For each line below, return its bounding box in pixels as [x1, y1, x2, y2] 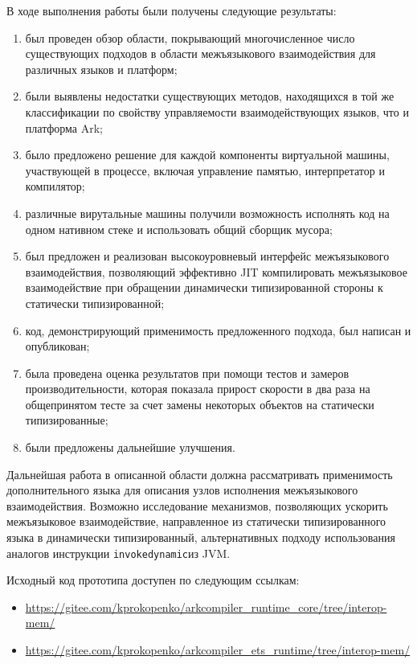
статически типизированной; [25, 294, 165, 311]
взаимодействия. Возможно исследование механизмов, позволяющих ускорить [6, 497, 388, 514]
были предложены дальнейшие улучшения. [25, 439, 235, 456]
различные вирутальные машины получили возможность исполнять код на [25, 204, 390, 221]
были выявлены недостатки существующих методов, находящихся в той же [25, 88, 395, 105]
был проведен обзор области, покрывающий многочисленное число [25, 29, 355, 46]
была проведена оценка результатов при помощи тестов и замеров [25, 364, 350, 381]
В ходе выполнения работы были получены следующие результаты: [6, 2, 337, 18]
